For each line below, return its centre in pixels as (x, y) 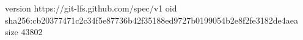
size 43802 (24, 32)
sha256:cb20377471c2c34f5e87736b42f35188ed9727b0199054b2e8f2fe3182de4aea (151, 20)
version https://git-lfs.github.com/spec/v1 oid (91, 8)
